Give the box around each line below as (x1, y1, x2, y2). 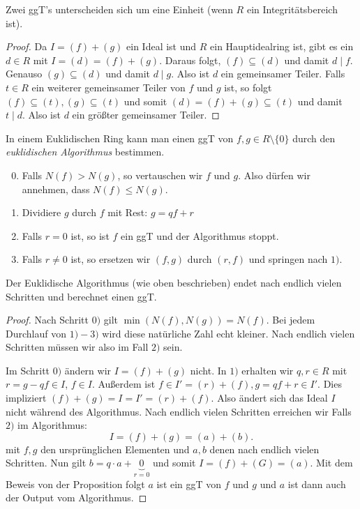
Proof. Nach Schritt (6, 312, 89, 327)
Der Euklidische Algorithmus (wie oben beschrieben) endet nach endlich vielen (6, 275, 342, 289)
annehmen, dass (22, 181, 90, 196)
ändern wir (64, 363, 112, 377)
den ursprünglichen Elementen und (40, 441, 190, 456)
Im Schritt (6, 363, 50, 377)
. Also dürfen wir (238, 167, 310, 182)
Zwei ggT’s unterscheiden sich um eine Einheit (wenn (6, 2, 233, 16)
